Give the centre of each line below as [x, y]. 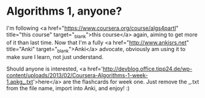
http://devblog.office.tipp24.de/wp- [148, 69]
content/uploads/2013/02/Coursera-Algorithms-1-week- [77, 75]
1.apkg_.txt [20, 82]
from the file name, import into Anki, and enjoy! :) [68, 88]
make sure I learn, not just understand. [55, 57]
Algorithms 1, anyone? [64, 11]
